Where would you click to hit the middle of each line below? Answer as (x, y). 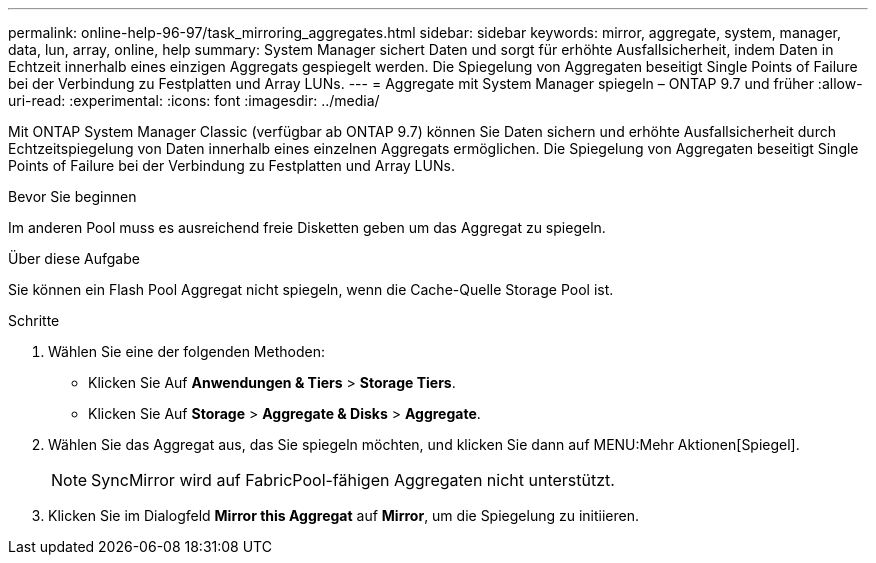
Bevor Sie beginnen (72, 196)
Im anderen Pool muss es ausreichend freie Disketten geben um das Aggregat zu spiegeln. (307, 227)
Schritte (34, 320)
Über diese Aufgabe (74, 258)
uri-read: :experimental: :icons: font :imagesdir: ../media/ (194, 100)
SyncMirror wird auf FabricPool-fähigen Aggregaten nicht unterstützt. (353, 480)
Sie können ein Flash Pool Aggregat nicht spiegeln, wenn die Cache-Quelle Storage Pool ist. (311, 289)
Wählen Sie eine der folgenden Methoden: (186, 351)
